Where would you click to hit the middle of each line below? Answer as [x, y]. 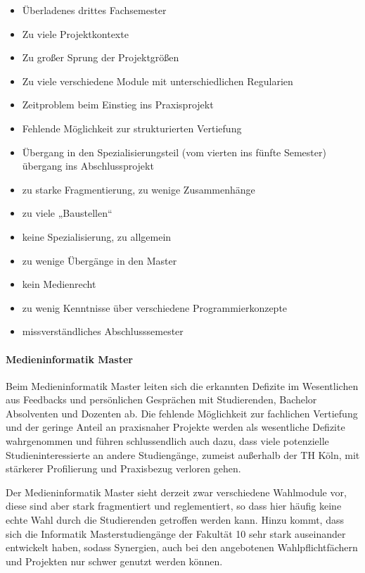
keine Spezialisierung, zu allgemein [97, 236]
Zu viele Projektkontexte [75, 33]
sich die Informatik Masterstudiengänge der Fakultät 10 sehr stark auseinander [176, 533]
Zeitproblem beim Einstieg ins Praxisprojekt [118, 105]
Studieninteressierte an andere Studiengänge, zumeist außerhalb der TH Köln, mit [183, 454]
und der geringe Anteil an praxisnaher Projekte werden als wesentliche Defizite [175, 427]
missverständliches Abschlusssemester [103, 331]
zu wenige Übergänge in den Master [100, 260]
